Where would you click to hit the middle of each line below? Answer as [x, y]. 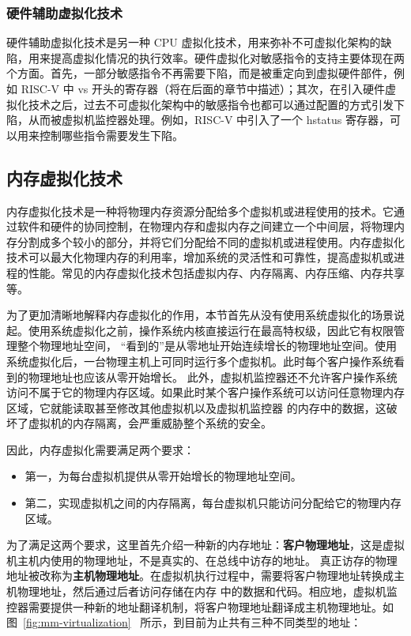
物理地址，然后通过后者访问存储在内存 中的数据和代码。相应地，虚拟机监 [207, 591]
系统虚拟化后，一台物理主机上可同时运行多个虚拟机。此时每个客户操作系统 [200, 361]
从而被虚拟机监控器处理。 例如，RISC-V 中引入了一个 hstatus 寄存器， [209, 120]
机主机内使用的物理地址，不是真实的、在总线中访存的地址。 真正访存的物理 [202, 560]
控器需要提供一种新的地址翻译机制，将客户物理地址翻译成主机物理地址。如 [200, 606]
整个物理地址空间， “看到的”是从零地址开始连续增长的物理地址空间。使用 [207, 346]
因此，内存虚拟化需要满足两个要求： [100, 449]
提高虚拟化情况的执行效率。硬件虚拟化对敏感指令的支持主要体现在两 [227, 57]
